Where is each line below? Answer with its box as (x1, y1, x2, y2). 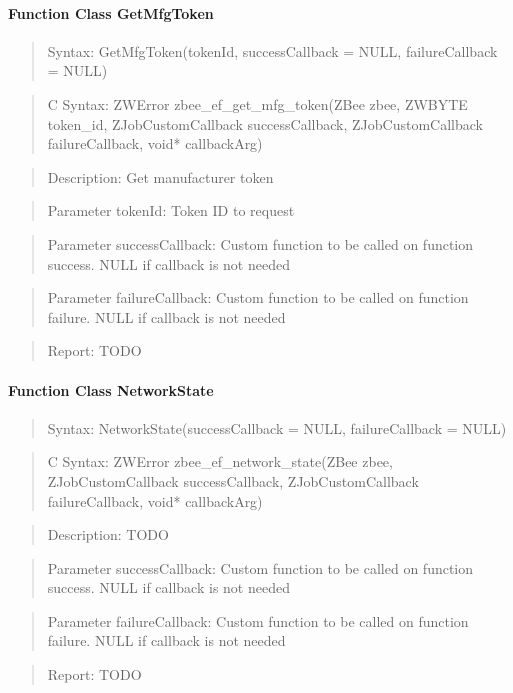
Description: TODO (47, 524, 169, 545)
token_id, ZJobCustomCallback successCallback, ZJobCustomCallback (47, 113, 483, 134)
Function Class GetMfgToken (8, 2, 214, 23)
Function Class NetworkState (8, 379, 214, 400)
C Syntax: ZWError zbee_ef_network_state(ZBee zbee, (47, 451, 393, 472)
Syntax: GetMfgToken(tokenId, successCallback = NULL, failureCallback (47, 40, 498, 61)
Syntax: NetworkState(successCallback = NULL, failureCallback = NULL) (47, 417, 507, 438)
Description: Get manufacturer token (47, 166, 274, 187)
